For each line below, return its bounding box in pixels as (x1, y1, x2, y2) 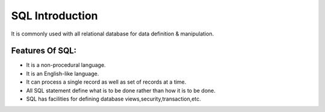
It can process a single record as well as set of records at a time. (26, 78, 187, 86)
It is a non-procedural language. (26, 61, 106, 69)
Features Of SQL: (11, 46, 77, 56)
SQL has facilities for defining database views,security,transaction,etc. (26, 95, 201, 102)
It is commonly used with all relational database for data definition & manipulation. (11, 30, 214, 37)
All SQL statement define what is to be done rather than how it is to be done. (26, 87, 216, 94)
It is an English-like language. (26, 70, 99, 77)
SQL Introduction (11, 9, 98, 22)
